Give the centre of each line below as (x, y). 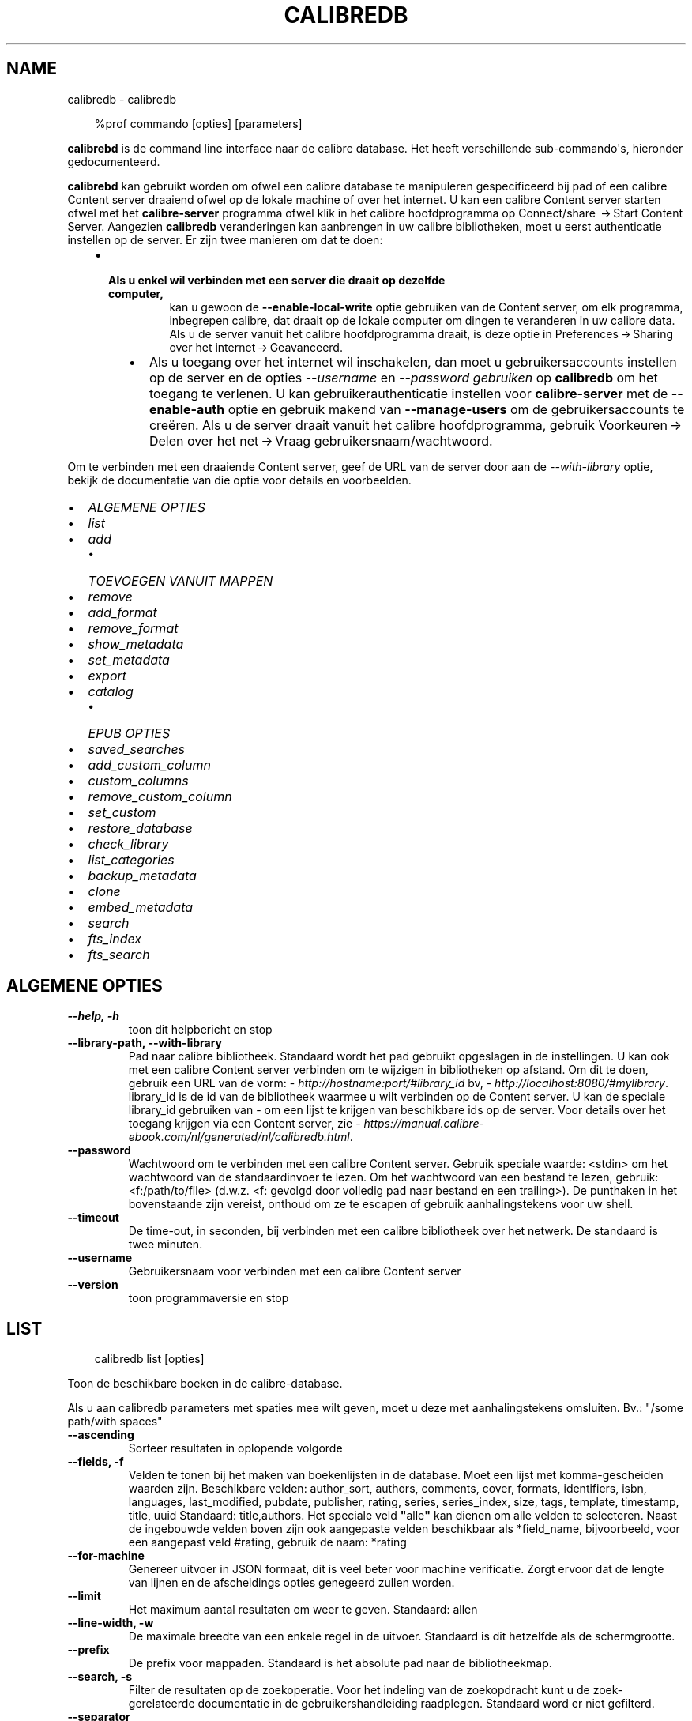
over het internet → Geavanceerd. (256, 347)
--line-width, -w (111, 1623)
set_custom (122, 812)
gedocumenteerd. (114, 161)
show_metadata (136, 644)
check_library (128, 844)
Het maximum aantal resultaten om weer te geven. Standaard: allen (303, 1610)
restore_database (140, 828)
